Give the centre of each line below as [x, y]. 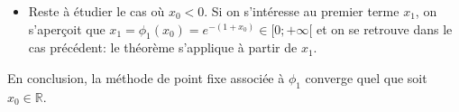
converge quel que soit [366, 77]
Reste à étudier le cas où [96, 11]
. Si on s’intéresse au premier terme [302, 11]
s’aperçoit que [67, 28]
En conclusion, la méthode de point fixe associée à [146, 77]
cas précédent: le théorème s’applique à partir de [163, 47]
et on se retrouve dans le [384, 28]
